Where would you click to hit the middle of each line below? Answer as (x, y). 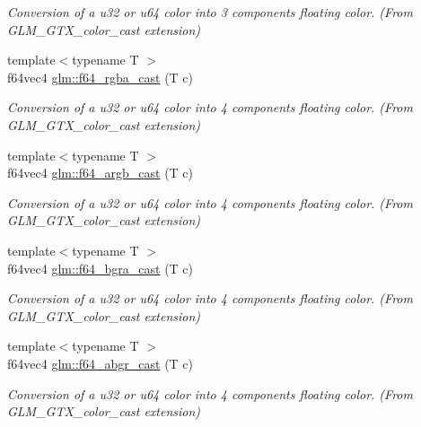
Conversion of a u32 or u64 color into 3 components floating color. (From (210, 12)
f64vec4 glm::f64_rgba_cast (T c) (101, 77)
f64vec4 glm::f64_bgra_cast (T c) (101, 268)
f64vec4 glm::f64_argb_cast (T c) (101, 173)
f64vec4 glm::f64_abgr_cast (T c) (101, 363)
